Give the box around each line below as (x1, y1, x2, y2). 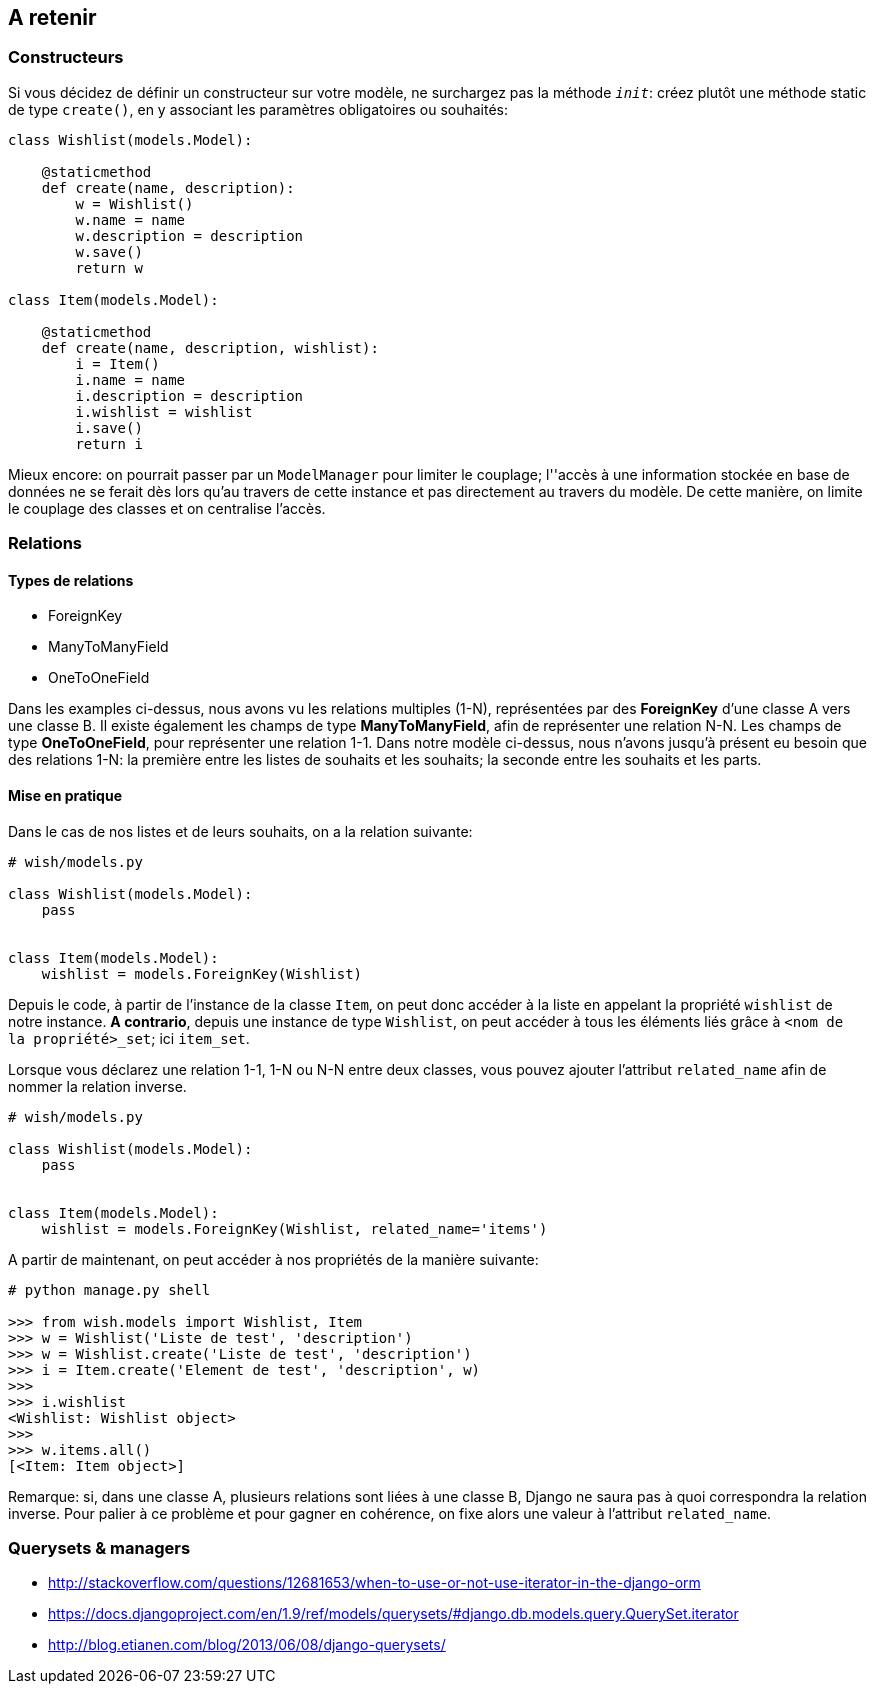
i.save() (75, 419, 143, 436)
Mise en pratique (8, 787, 122, 804)
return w (75, 259, 143, 276)
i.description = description (75, 387, 304, 404)
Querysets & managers (8, 1537, 191, 1558)
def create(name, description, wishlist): (41, 339, 379, 356)
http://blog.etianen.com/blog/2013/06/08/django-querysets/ (48, 1636, 446, 1654)
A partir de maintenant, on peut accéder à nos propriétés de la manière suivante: (8, 1250, 539, 1268)
